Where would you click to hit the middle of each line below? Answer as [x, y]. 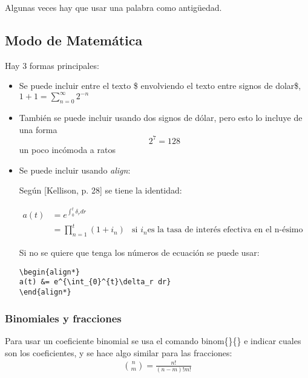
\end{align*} [45, 292]
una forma [38, 129]
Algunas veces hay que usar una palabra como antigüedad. [113, 7]
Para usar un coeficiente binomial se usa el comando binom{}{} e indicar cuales [153, 340]
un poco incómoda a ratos [67, 149]
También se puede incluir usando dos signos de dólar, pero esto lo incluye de [161, 118]
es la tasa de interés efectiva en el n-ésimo [225, 230]
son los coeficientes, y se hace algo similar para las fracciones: [119, 352]
